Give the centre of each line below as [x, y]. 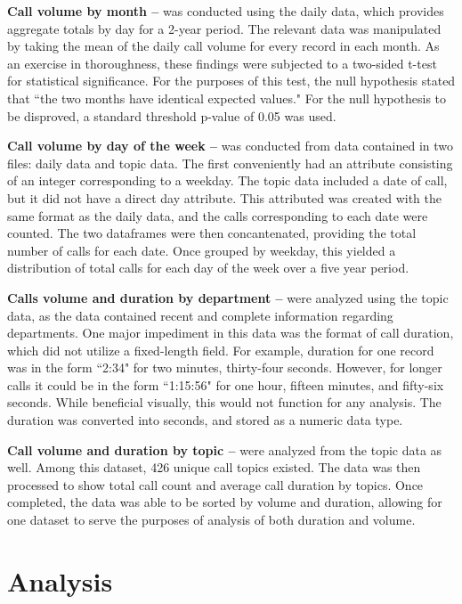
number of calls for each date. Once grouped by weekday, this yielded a [202, 250]
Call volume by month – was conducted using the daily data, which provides [226, 11]
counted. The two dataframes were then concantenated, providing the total [212, 233]
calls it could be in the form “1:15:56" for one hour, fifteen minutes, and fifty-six [226, 384]
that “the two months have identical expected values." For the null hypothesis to [227, 98]
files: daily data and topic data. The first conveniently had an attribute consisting [230, 163]
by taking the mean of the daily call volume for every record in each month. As [223, 46]
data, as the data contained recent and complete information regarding [200, 315]
